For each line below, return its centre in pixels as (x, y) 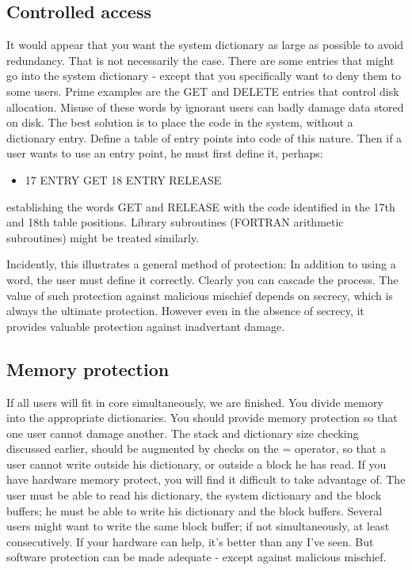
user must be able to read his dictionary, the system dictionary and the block (194, 495)
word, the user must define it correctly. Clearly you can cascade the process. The (202, 279)
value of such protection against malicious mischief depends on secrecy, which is (200, 295)
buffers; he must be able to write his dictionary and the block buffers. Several (195, 510)
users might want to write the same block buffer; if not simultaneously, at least (198, 526)
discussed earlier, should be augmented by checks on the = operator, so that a (196, 448)
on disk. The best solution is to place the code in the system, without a (180, 122)
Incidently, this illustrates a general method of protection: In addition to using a (201, 264)
